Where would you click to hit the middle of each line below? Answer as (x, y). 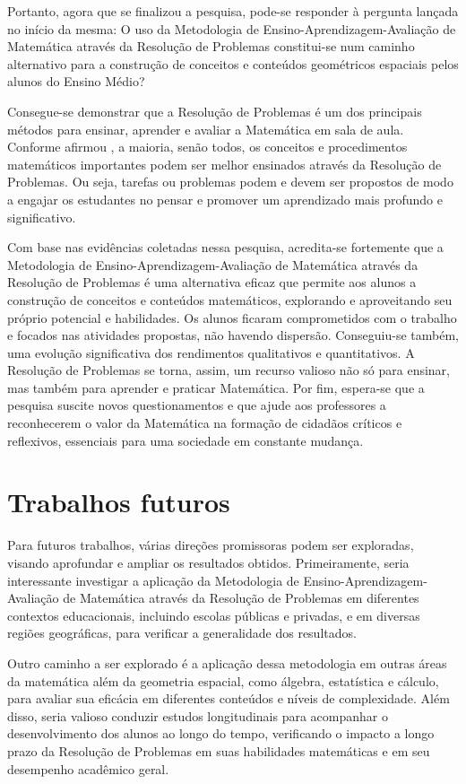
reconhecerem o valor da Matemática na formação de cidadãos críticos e (205, 423)
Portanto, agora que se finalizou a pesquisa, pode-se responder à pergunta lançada (233, 11)
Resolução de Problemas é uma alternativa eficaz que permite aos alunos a (212, 282)
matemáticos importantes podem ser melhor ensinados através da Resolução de (224, 164)
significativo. (42, 217)
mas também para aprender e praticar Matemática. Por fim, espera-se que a (216, 387)
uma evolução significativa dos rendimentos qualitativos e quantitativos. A (211, 352)
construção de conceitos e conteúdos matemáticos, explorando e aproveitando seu (230, 299)
